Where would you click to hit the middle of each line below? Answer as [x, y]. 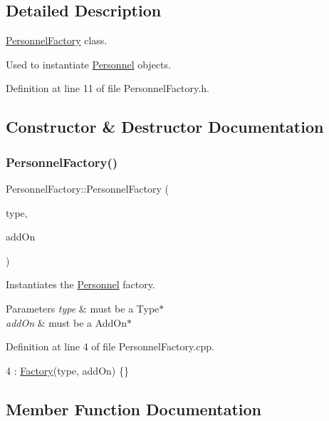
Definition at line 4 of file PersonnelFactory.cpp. [110, 346]
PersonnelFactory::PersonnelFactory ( [88, 188]
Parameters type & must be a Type [83, 308]
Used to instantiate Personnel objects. [88, 64]
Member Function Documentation [134, 409]
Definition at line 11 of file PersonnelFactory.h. [108, 88]
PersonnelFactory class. [57, 40]
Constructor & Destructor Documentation [165, 127]
